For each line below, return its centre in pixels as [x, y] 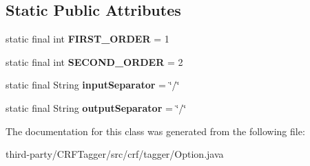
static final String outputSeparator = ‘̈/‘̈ [96, 107]
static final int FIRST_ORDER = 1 [87, 39]
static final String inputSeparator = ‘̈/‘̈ [93, 85]
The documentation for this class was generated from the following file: [155, 131]
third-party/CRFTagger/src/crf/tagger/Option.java [115, 154]
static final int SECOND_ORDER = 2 [94, 61]
